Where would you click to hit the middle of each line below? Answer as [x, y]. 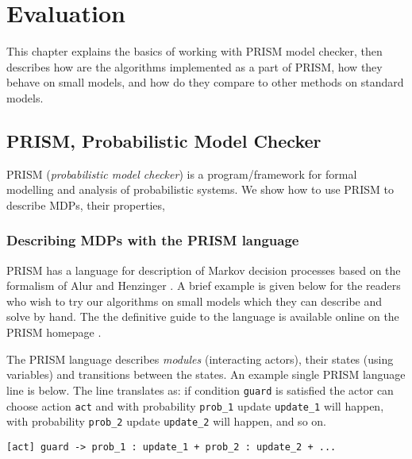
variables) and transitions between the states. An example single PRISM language [206, 374]
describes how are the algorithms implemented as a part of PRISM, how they [194, 66]
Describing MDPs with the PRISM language [153, 240]
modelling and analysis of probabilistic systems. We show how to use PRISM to [200, 189]
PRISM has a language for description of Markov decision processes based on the [204, 270]
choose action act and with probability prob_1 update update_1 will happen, [195, 405]
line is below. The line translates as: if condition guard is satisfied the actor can [200, 390]
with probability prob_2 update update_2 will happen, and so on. [166, 421]
